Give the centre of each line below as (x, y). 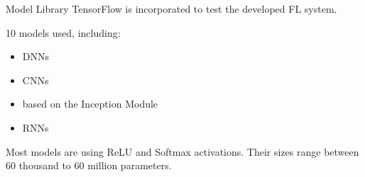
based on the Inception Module (90, 104)
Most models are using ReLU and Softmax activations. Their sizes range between (182, 151)
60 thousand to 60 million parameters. (89, 165)
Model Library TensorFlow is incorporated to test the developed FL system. (171, 8)
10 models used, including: (63, 32)
